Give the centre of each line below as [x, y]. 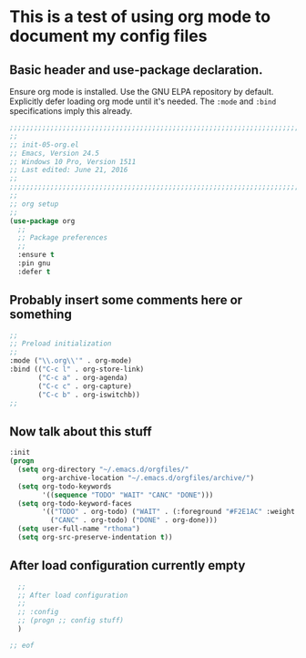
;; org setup [34, 204]
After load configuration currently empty [127, 565]
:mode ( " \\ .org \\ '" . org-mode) [71, 361]
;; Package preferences [62, 238]
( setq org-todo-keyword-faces [75, 503]
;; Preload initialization [61, 344]
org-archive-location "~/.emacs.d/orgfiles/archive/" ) [148, 478]
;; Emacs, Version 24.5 [55, 153]
